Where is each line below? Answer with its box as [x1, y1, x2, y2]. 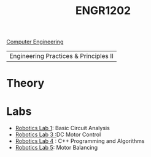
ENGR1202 [75, 4, 131, 18]
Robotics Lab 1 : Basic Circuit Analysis [15, 125, 110, 132]
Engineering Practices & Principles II [9, 52, 114, 60]
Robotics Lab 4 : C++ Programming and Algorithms [15, 137, 145, 145]
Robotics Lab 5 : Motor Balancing [15, 144, 98, 152]
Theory [6, 76, 45, 90]
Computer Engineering [6, 38, 64, 46]
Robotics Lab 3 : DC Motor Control [15, 131, 101, 138]
